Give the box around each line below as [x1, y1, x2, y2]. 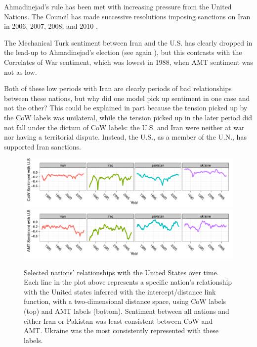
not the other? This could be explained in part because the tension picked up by [4, 102, 248, 113]
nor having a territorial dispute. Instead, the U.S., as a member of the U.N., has [4, 132, 247, 142]
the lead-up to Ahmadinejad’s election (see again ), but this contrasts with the [4, 47, 242, 57]
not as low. [4, 66, 37, 77]
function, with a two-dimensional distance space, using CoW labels [24, 296, 226, 306]
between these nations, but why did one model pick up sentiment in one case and [4, 93, 250, 103]
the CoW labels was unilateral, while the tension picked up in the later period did [4, 112, 253, 122]
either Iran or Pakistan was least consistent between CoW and [24, 315, 213, 326]
